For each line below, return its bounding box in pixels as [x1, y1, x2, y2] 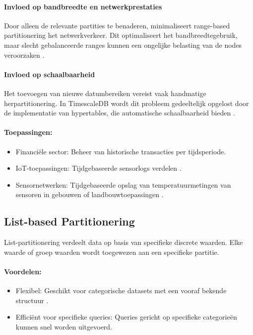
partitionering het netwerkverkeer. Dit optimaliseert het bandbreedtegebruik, [4, 30, 238, 40]
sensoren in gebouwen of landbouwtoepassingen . [15, 189, 164, 200]
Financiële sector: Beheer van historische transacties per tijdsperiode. [15, 146, 226, 156]
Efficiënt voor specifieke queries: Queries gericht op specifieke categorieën [15, 312, 237, 322]
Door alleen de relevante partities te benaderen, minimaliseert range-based [4, 20, 230, 30]
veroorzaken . [4, 49, 45, 60]
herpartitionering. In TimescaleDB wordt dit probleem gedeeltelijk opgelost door [4, 98, 249, 108]
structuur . [15, 295, 49, 305]
